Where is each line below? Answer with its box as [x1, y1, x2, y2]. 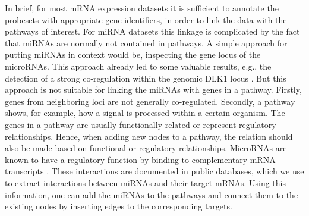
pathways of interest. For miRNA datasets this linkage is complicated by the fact [5, 25, 300, 37]
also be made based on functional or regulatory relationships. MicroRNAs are [5, 142, 287, 154]
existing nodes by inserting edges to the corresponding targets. [5, 200, 232, 212]
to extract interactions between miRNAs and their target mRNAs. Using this [5, 176, 286, 189]
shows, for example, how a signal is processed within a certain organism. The [5, 107, 285, 119]
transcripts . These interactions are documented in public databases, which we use [5, 165, 304, 177]
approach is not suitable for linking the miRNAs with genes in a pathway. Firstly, [5, 83, 302, 96]
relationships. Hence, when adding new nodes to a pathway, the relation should [5, 130, 293, 142]
